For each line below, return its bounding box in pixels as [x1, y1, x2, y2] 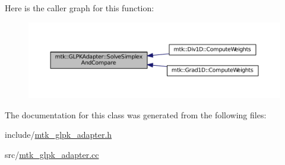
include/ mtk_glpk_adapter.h [5, 128, 112, 141]
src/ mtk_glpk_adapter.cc [5, 148, 99, 160]
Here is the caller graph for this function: [5, 2, 154, 14]
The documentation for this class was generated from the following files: [5, 108, 267, 121]
